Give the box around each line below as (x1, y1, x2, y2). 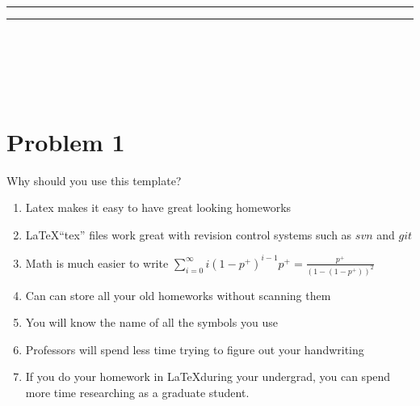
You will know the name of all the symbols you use (25, 314, 278, 331)
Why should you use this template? (6, 171, 182, 188)
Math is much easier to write (25, 254, 169, 271)
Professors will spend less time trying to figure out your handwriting (25, 340, 364, 357)
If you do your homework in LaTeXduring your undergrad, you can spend (25, 368, 391, 385)
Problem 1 (6, 125, 125, 158)
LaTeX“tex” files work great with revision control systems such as (25, 226, 352, 243)
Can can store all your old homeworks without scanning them (25, 286, 331, 303)
